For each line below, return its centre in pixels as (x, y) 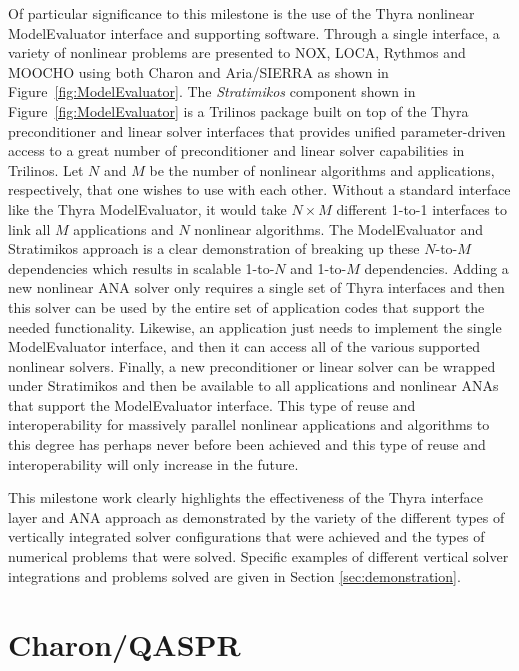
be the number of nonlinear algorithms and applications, (322, 169)
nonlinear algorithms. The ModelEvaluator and (338, 228)
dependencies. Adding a (436, 267)
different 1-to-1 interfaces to (421, 208)
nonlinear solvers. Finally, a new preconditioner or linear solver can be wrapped (252, 365)
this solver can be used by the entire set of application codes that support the (246, 306)
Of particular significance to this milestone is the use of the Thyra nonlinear (241, 13)
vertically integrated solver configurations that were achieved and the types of (246, 536)
